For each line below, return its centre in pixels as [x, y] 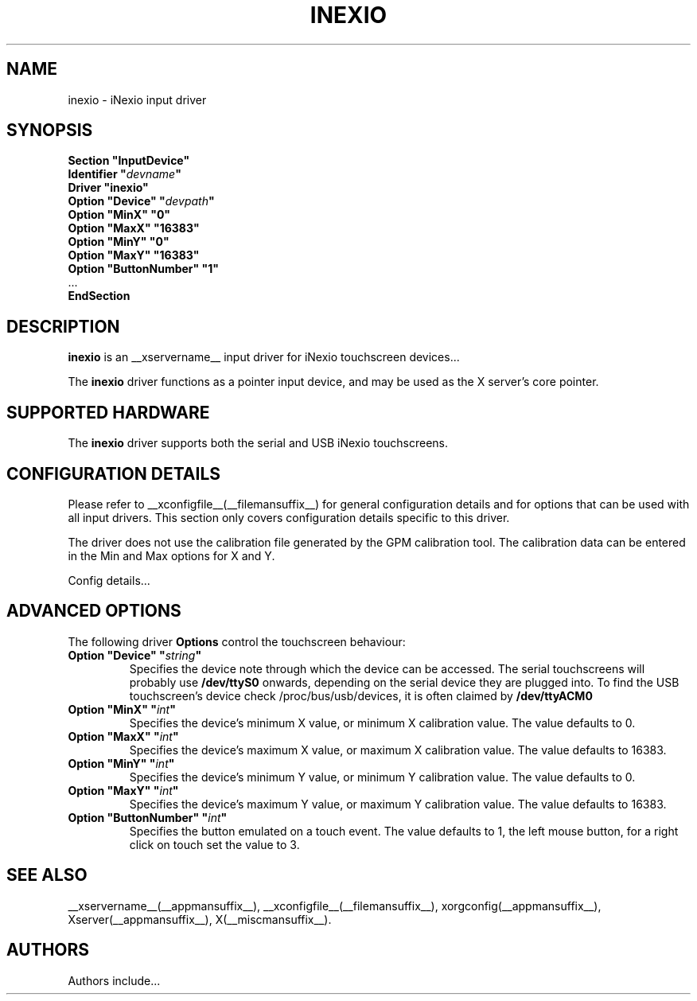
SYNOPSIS [50, 130]
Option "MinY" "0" [119, 242]
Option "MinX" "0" [119, 215]
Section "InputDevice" [129, 161]
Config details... [109, 580]
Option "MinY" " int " [121, 763]
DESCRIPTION [63, 326]
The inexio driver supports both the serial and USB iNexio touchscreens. [258, 443]
